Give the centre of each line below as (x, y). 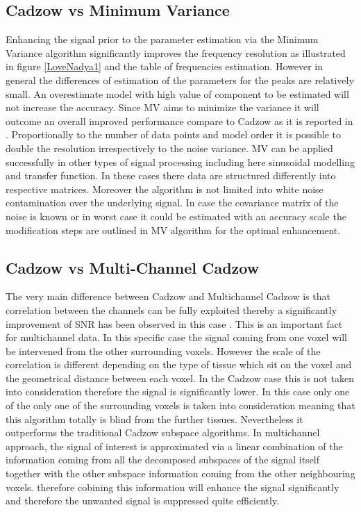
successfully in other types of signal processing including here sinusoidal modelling (180, 162)
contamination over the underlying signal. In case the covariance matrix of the (172, 203)
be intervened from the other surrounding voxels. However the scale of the (163, 350)
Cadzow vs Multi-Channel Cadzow (133, 267)
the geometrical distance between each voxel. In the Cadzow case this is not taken (180, 378)
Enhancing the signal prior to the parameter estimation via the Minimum (162, 39)
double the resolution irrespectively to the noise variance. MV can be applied (169, 148)
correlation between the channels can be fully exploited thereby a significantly (171, 309)
